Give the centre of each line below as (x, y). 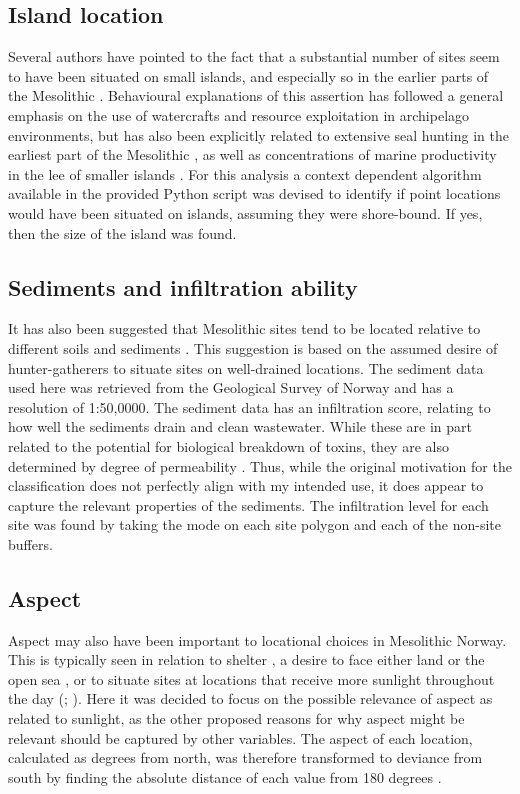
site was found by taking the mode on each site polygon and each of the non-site (255, 524)
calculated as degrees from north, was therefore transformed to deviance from (245, 757)
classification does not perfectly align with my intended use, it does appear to (246, 485)
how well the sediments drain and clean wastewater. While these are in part (240, 426)
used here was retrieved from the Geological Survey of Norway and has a (231, 387)
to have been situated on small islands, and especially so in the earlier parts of (248, 75)
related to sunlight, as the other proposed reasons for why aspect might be (236, 718)
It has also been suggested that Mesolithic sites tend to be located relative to (244, 328)
